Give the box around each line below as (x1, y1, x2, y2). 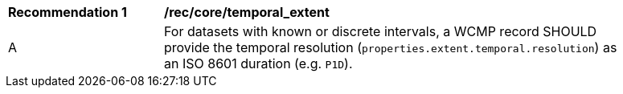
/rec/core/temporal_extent (164, 4, 330, 20)
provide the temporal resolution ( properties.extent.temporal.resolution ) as (164, 39, 617, 55)
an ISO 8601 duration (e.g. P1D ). (164, 55, 353, 72)
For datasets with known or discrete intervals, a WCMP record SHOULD (164, 23, 597, 39)
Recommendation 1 (8, 4, 127, 20)
